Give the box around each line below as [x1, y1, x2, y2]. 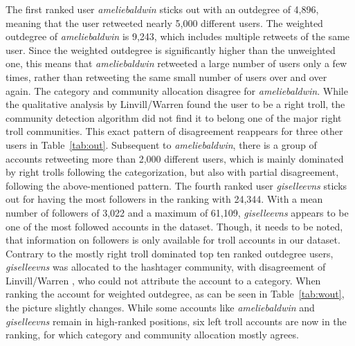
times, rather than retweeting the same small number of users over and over [6, 69, 327, 84]
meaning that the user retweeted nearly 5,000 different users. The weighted [6, 15, 323, 30]
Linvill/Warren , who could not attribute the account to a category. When [6, 273, 321, 287]
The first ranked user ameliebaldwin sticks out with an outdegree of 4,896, [6, 2, 319, 16]
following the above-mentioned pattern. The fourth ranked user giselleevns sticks [6, 178, 347, 192]
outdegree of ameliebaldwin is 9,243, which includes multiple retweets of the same [6, 29, 350, 44]
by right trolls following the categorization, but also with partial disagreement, [6, 165, 339, 179]
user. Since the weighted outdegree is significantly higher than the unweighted [6, 42, 336, 57]
